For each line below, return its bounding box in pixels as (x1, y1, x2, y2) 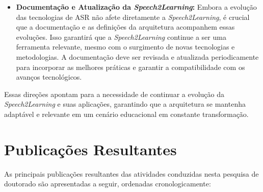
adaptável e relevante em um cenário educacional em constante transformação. (4, 108, 249, 119)
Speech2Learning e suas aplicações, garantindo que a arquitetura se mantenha (4, 99, 246, 109)
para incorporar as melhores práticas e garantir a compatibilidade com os (16, 61, 245, 72)
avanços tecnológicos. (16, 71, 82, 82)
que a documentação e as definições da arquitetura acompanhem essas (16, 21, 235, 32)
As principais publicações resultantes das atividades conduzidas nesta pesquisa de (4, 168, 259, 179)
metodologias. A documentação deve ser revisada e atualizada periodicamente (16, 51, 259, 62)
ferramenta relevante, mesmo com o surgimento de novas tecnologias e (16, 41, 235, 52)
